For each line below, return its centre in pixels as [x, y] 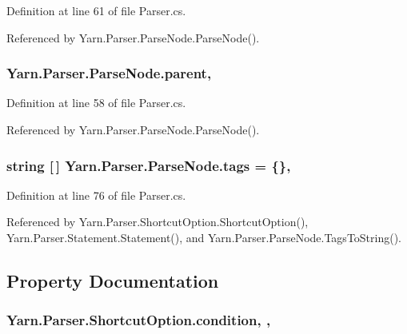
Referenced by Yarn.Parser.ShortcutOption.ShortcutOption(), [158, 222]
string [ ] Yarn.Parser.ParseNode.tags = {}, [149, 165]
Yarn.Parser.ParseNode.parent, [109, 73]
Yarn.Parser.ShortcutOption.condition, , [139, 320]
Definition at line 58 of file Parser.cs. [96, 103]
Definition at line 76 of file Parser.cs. [96, 195]
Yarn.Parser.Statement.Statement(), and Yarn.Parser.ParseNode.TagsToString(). [204, 237]
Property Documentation [113, 280]
